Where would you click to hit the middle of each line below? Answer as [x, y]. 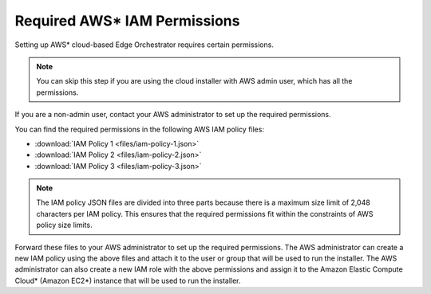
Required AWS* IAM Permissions [127, 21]
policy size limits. [64, 225]
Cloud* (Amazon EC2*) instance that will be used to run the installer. [128, 280]
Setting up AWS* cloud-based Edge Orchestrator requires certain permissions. [144, 45]
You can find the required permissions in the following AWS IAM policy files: [140, 129]
